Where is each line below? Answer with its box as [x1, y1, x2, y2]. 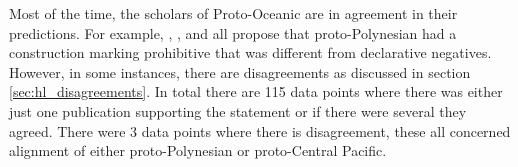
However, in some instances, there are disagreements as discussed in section [9, 61, 471, 82]
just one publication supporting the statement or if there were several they [9, 100, 467, 121]
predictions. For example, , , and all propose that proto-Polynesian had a [9, 22, 457, 43]
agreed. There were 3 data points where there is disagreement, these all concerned [9, 120, 511, 141]
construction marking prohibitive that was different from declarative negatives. [9, 42, 492, 63]
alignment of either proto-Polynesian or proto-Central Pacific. [9, 140, 387, 161]
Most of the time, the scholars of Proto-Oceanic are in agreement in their [9, 3, 458, 23]
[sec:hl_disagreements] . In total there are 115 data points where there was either [9, 81, 503, 102]
